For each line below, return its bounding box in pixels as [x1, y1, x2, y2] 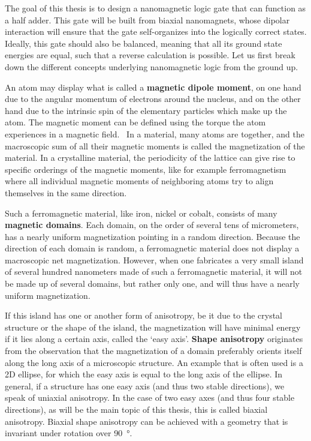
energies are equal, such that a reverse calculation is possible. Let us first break [5, 49, 295, 61]
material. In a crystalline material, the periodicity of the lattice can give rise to [5, 151, 295, 164]
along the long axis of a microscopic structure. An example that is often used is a [5, 356, 303, 368]
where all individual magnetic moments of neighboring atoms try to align [5, 175, 274, 187]
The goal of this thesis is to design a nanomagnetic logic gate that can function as [5, 2, 306, 14]
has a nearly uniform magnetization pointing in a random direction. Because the [5, 230, 300, 242]
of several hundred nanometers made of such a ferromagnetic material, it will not [5, 265, 303, 278]
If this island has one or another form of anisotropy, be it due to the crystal [5, 309, 282, 322]
